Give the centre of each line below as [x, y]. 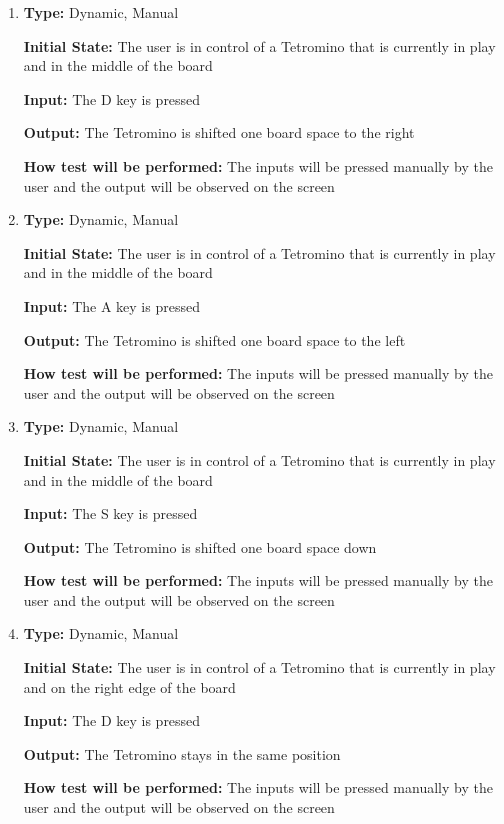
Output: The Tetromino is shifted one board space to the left [214, 339]
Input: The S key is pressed [110, 513]
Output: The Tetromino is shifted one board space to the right [219, 132]
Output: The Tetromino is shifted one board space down [200, 546]
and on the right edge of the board [129, 686]
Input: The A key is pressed [111, 305]
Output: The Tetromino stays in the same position [182, 753]
